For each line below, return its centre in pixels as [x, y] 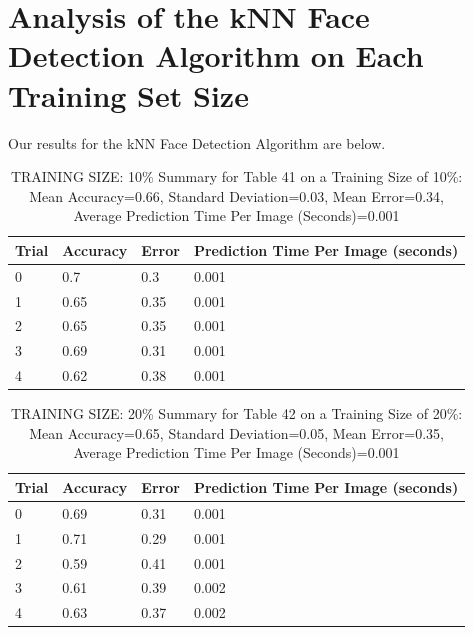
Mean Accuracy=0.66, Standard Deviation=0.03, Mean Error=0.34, [236, 195]
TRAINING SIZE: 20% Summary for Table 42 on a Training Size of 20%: [236, 413]
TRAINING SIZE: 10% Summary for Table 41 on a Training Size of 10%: [236, 176]
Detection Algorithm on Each [216, 55]
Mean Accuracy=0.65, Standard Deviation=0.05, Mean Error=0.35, [236, 432]
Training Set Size [128, 94]
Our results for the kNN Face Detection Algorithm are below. [197, 142]
